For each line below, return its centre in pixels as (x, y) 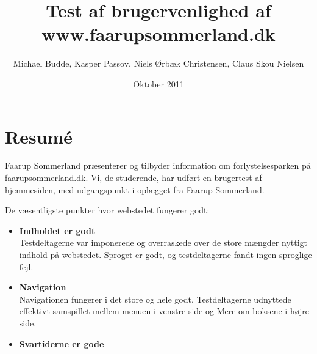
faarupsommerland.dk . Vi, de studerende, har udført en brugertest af (134, 178)
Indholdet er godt (57, 230)
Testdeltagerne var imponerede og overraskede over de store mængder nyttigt (163, 242)
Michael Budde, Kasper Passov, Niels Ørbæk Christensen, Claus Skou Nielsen (158, 63)
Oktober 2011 (158, 83)
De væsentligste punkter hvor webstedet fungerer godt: (107, 210)
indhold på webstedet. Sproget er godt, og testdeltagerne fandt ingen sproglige (166, 254)
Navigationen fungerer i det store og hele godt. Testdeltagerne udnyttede (155, 299)
